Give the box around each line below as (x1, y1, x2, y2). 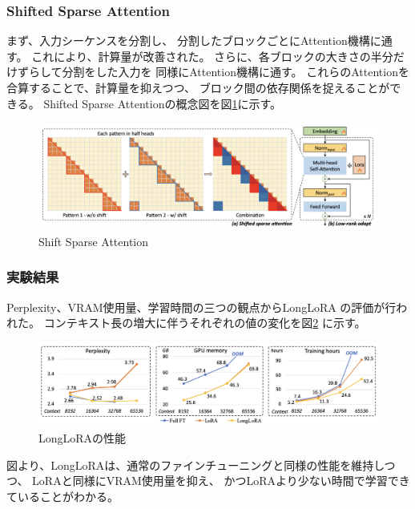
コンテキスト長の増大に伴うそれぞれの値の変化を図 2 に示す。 (43, 314, 366, 331)
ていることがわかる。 (6, 487, 119, 504)
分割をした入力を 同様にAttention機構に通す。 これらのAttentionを (62, 63, 409, 80)
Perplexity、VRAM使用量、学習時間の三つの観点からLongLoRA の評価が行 (6, 298, 397, 315)
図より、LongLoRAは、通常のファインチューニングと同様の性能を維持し (6, 456, 385, 473)
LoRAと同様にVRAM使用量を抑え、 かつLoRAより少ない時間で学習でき (32, 472, 410, 489)
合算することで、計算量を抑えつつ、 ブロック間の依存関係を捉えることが (6, 79, 390, 95)
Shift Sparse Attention (38, 232, 149, 249)
